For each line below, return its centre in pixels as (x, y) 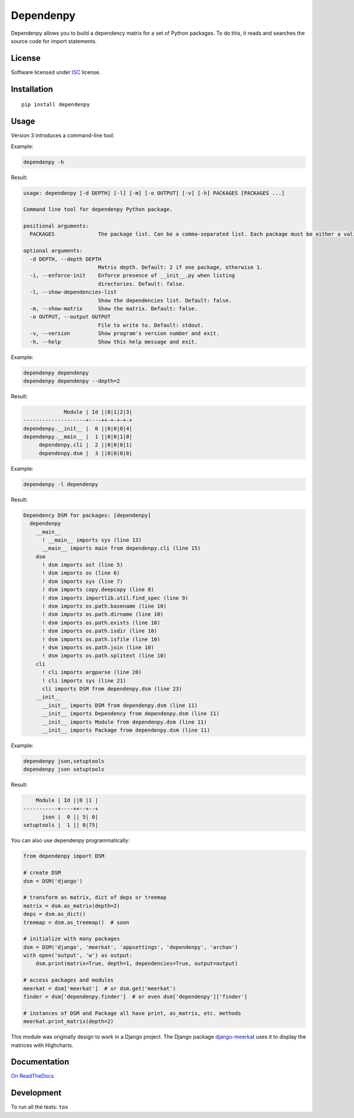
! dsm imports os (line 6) (81, 573)
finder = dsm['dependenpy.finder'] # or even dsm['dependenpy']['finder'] (135, 997)
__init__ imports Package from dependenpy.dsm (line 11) (126, 730)
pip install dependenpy (56, 105)
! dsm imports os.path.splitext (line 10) (104, 656)
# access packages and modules (69, 980)
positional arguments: (56, 226)
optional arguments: (53, 251)
